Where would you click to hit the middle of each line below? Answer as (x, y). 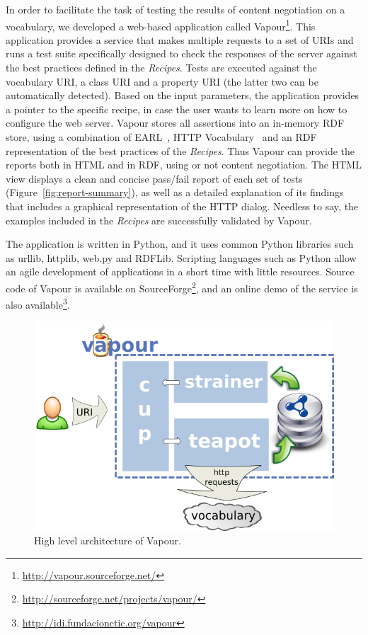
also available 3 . (38, 303)
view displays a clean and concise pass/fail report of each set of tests (154, 178)
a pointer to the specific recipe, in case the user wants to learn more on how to (177, 109)
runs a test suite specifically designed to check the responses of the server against (182, 53)
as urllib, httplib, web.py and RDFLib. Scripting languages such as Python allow (181, 257)
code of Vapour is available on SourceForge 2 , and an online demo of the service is (182, 287)
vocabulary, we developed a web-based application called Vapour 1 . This (161, 25)
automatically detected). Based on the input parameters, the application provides (183, 95)
